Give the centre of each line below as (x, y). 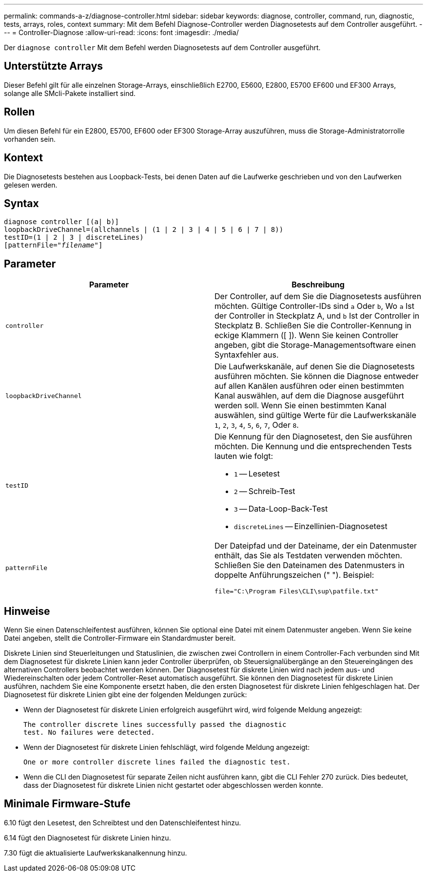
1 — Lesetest (257, 474)
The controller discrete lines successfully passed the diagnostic (155, 725)
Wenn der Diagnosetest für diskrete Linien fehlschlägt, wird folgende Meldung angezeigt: (167, 747)
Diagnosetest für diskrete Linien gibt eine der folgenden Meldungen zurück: (126, 695)
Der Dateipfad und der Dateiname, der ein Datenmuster (316, 546)
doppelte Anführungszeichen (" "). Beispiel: (294, 575)
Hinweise (27, 611)
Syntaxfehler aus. (247, 355)
